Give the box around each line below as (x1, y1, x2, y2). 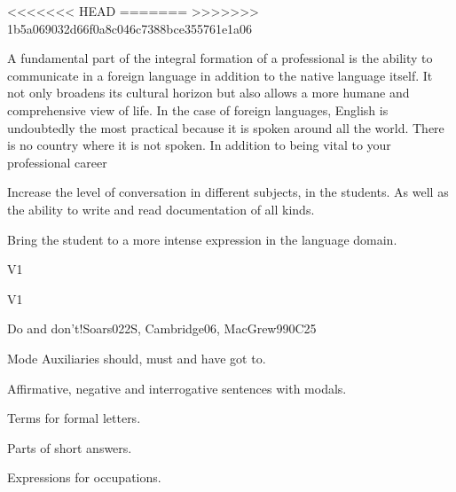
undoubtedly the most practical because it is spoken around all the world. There (7, 118, 444, 137)
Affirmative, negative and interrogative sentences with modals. (7, 379, 347, 397)
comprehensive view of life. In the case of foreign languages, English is (7, 100, 389, 119)
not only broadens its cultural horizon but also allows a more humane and (7, 83, 410, 102)
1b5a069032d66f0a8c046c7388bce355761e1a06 (7, 19, 253, 37)
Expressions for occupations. (7, 468, 161, 487)
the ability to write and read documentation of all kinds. (7, 199, 315, 218)
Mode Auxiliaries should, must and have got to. (7, 348, 266, 367)
